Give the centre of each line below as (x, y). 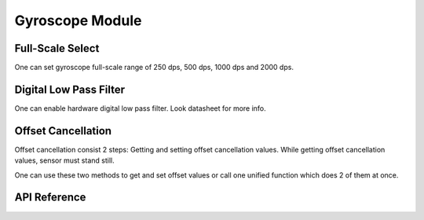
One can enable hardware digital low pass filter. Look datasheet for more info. (140, 108)
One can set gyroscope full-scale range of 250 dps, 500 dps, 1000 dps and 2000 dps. (154, 68)
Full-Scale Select (57, 48)
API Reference (50, 198)
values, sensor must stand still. (64, 160)
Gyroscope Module (78, 20)
